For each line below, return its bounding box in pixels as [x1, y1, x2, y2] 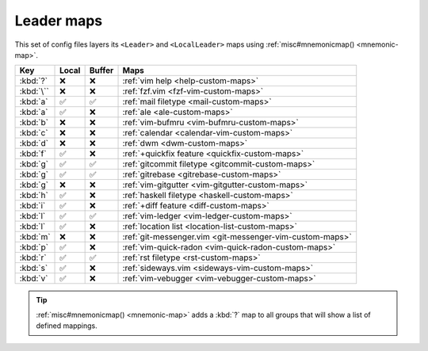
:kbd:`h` [19, 190, 49, 201]
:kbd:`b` [19, 117, 49, 128]
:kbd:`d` [19, 138, 49, 149]
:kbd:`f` [19, 148, 47, 159]
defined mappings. [36, 321, 98, 330]
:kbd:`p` [19, 242, 49, 253]
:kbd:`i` [19, 200, 46, 212]
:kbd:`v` [19, 273, 48, 284]
